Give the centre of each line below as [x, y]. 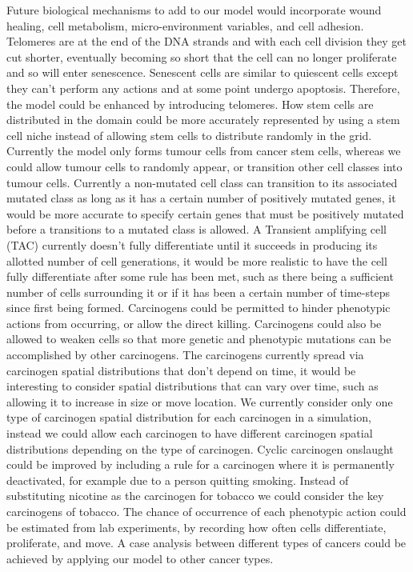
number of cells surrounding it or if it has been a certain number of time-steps [198, 292]
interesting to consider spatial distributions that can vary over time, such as [192, 386]
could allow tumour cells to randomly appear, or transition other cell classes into [204, 166]
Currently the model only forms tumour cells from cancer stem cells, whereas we [204, 151]
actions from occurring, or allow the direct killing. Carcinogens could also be [194, 323]
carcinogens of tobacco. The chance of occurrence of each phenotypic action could [206, 511]
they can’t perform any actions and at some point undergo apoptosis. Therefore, [203, 88]
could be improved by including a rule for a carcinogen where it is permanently [200, 464]
